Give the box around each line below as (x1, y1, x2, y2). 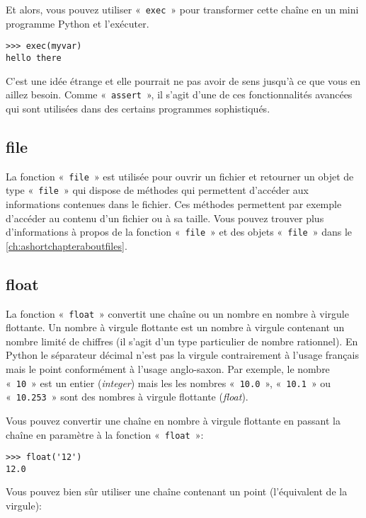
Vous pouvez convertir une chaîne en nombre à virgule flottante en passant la (6, 413, 341, 427)
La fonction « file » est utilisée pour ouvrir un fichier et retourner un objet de (6, 168, 354, 183)
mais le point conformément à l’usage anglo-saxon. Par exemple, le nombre (6, 362, 330, 376)
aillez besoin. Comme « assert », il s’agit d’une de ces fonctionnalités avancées (6, 87, 353, 102)
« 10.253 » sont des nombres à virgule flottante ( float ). (6, 389, 248, 404)
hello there (6, 52, 62, 63)
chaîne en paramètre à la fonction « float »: (6, 427, 204, 442)
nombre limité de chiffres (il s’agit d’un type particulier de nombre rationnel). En (6, 333, 358, 348)
